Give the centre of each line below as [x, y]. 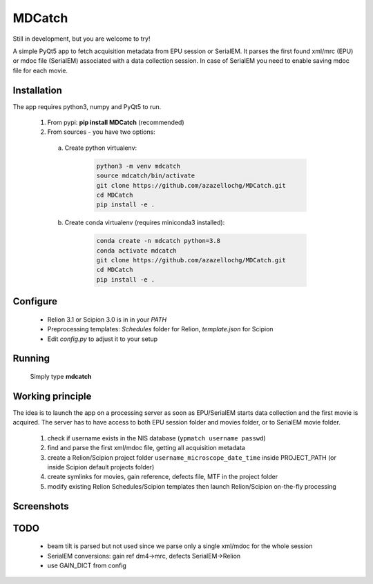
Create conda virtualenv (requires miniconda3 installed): [145, 223]
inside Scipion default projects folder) [101, 467]
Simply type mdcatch [61, 377]
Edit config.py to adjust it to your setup [103, 339]
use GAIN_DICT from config [87, 565]
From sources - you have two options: [101, 132]
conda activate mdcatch [137, 251]
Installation [37, 90]
